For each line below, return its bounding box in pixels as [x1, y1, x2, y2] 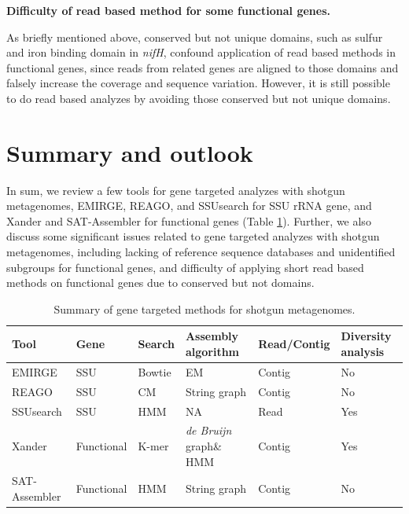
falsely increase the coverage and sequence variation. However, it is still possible [6, 75, 390, 91]
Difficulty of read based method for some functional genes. [6, 2, 330, 18]
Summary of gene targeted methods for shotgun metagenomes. [53, 300, 356, 317]
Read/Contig [258, 336, 330, 352]
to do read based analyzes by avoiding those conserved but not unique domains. [6, 90, 391, 106]
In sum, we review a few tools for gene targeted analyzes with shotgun [6, 182, 345, 198]
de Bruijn [185, 422, 232, 439]
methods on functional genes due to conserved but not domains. [6, 274, 315, 291]
